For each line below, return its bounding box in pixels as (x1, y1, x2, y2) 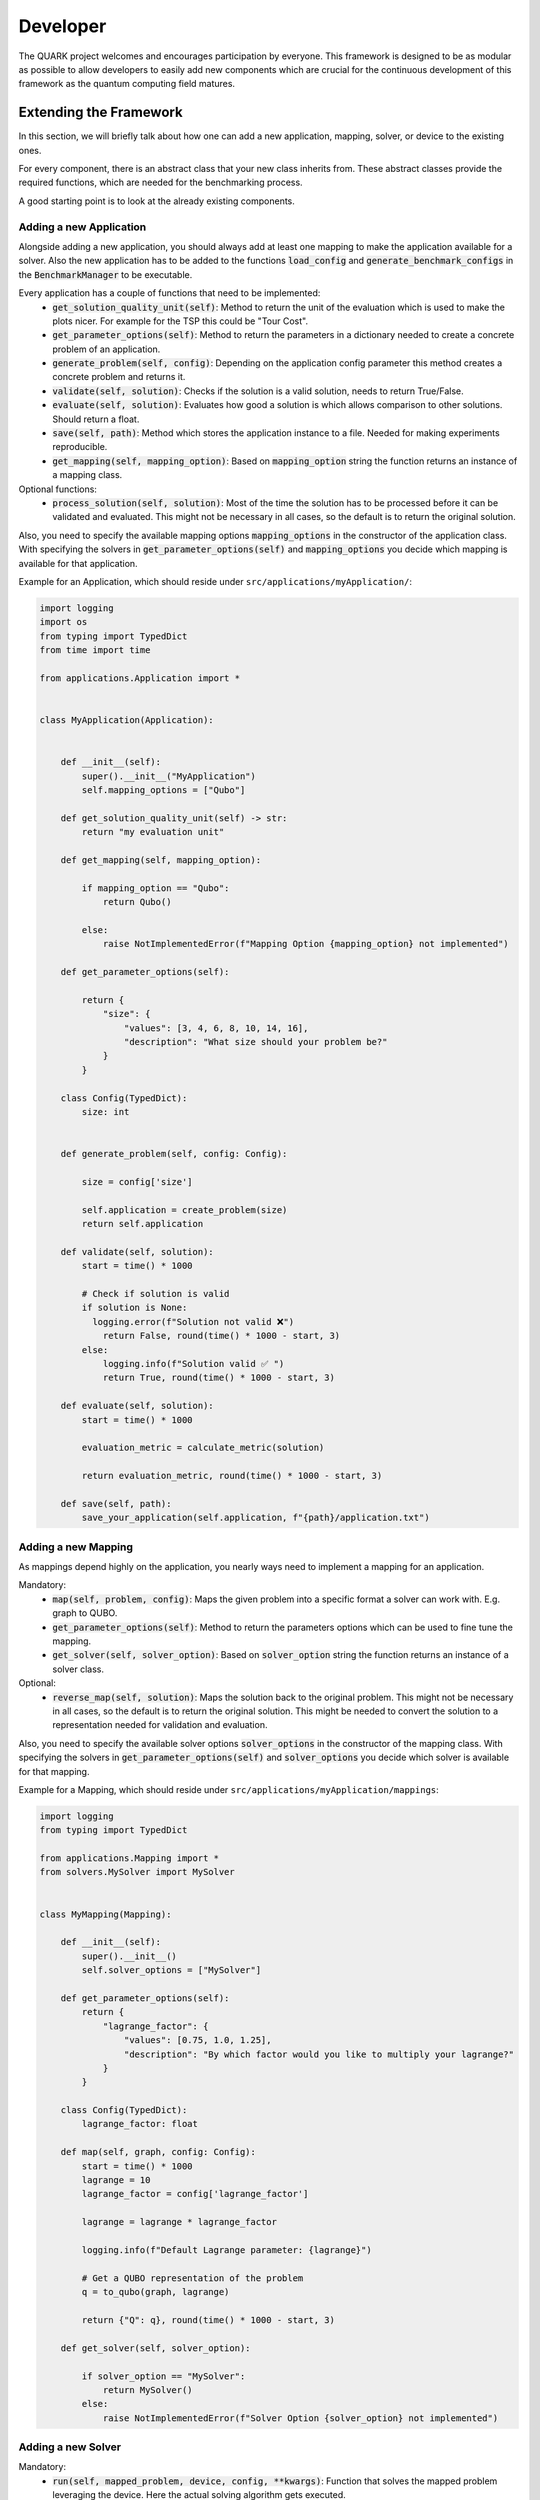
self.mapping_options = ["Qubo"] (81, 784, 246, 795)
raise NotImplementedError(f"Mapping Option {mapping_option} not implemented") (102, 938, 509, 950)
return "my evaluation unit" (81, 826, 225, 838)
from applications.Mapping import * (39, 1853, 220, 1864)
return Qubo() (102, 896, 172, 908)
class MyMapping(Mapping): (39, 1908, 172, 1920)
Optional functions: (18, 483, 97, 495)
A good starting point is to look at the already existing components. (18, 195, 295, 207)
